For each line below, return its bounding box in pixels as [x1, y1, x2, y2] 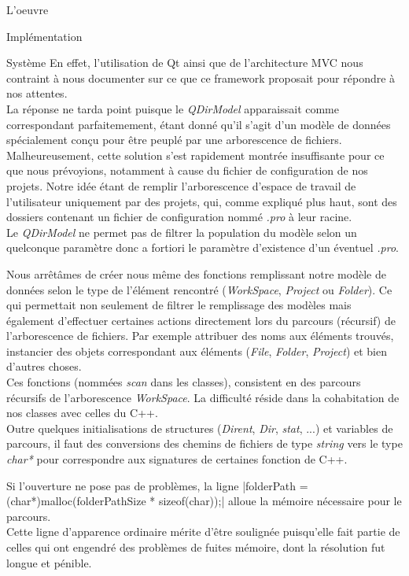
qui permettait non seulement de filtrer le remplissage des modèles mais [6, 297, 352, 313]
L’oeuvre [6, 2, 49, 17]
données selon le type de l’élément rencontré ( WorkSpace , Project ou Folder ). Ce [6, 281, 392, 297]
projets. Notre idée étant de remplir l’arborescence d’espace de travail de [6, 177, 356, 194]
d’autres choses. [6, 358, 82, 375]
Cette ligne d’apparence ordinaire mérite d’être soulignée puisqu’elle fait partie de [6, 523, 400, 540]
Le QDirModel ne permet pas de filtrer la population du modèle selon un [6, 223, 357, 240]
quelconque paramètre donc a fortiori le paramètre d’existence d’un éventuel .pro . [6, 239, 399, 256]
